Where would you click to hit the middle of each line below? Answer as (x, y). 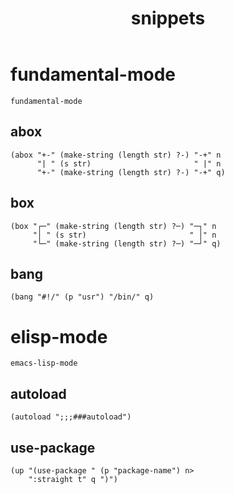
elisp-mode (59, 336)
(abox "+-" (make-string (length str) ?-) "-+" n (116, 155)
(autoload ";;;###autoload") (71, 417)
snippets (168, 18)
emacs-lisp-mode (44, 363)
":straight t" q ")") (73, 479)
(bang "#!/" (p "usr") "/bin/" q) (82, 297)
